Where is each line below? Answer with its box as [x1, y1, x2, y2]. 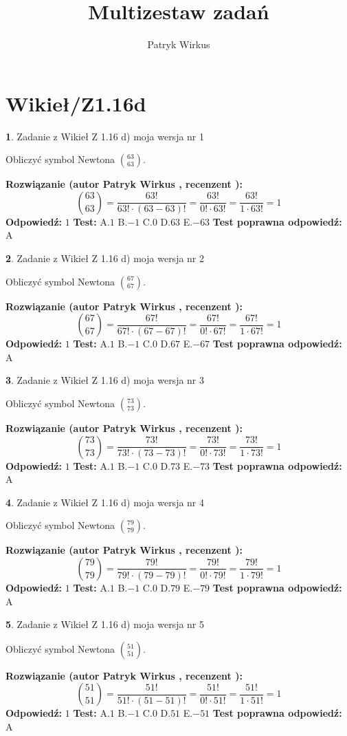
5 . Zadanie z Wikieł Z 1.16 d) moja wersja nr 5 [5, 617, 205, 631]
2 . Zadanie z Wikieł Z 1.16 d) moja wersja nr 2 [5, 251, 205, 266]
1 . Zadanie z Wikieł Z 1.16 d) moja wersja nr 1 [5, 129, 205, 143]
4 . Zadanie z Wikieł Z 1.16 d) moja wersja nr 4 [5, 495, 205, 509]
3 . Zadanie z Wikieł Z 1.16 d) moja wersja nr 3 [5, 373, 205, 387]
